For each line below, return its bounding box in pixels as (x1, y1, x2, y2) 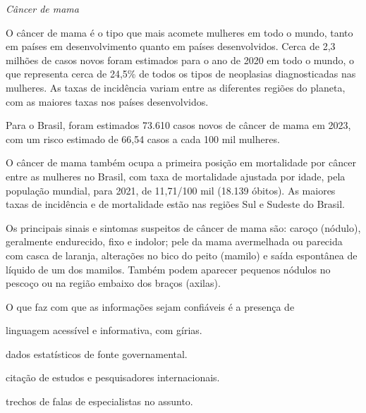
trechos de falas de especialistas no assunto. (6, 394, 193, 409)
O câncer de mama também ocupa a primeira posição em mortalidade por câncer (6, 155, 356, 170)
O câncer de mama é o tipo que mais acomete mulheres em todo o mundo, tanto (6, 25, 353, 39)
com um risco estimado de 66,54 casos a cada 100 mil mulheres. (6, 131, 280, 146)
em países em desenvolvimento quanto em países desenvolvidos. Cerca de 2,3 (6, 39, 336, 54)
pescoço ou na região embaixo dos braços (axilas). (6, 276, 221, 290)
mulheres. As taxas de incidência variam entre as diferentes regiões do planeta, (6, 80, 346, 94)
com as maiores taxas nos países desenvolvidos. (6, 94, 209, 109)
